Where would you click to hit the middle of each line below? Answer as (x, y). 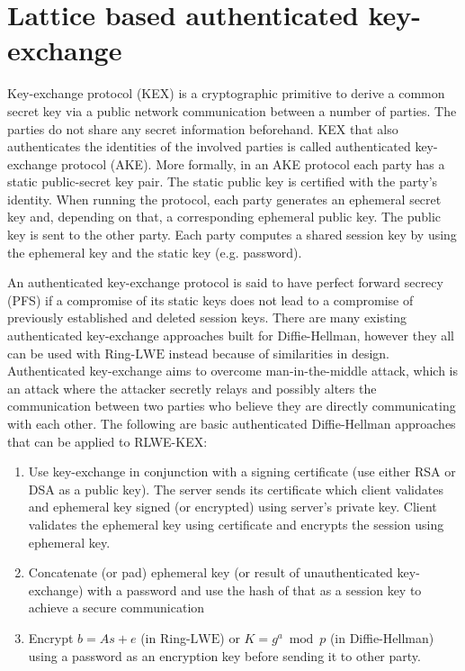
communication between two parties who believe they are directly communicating (232, 406)
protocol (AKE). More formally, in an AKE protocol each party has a (253, 163)
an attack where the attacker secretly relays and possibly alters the (192, 388)
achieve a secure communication (116, 608)
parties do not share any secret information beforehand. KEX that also (203, 128)
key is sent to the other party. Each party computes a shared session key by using (232, 235)
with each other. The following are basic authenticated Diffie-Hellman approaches (232, 423)
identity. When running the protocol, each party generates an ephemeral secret (224, 199)
